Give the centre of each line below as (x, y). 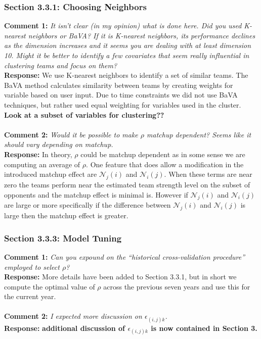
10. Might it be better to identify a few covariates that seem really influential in (127, 55)
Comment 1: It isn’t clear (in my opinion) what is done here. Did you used (123, 26)
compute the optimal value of (50, 286)
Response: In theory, (38, 154)
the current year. (30, 296)
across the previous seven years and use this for (177, 286)
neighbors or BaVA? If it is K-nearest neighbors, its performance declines (142, 35)
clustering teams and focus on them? (61, 65)
